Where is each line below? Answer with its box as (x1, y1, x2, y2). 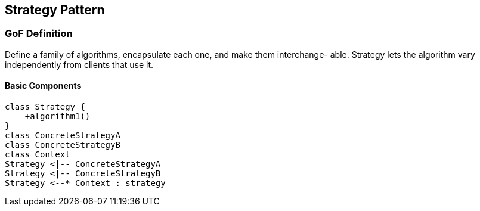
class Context (5, 150, 70, 160)
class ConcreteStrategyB (5, 140, 120, 150)
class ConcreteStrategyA (5, 131, 120, 141)
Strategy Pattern (5, 2, 105, 17)
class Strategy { (5, 102, 85, 112)
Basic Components (5, 80, 82, 91)
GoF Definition (5, 27, 73, 40)
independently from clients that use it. (5, 59, 154, 70)
